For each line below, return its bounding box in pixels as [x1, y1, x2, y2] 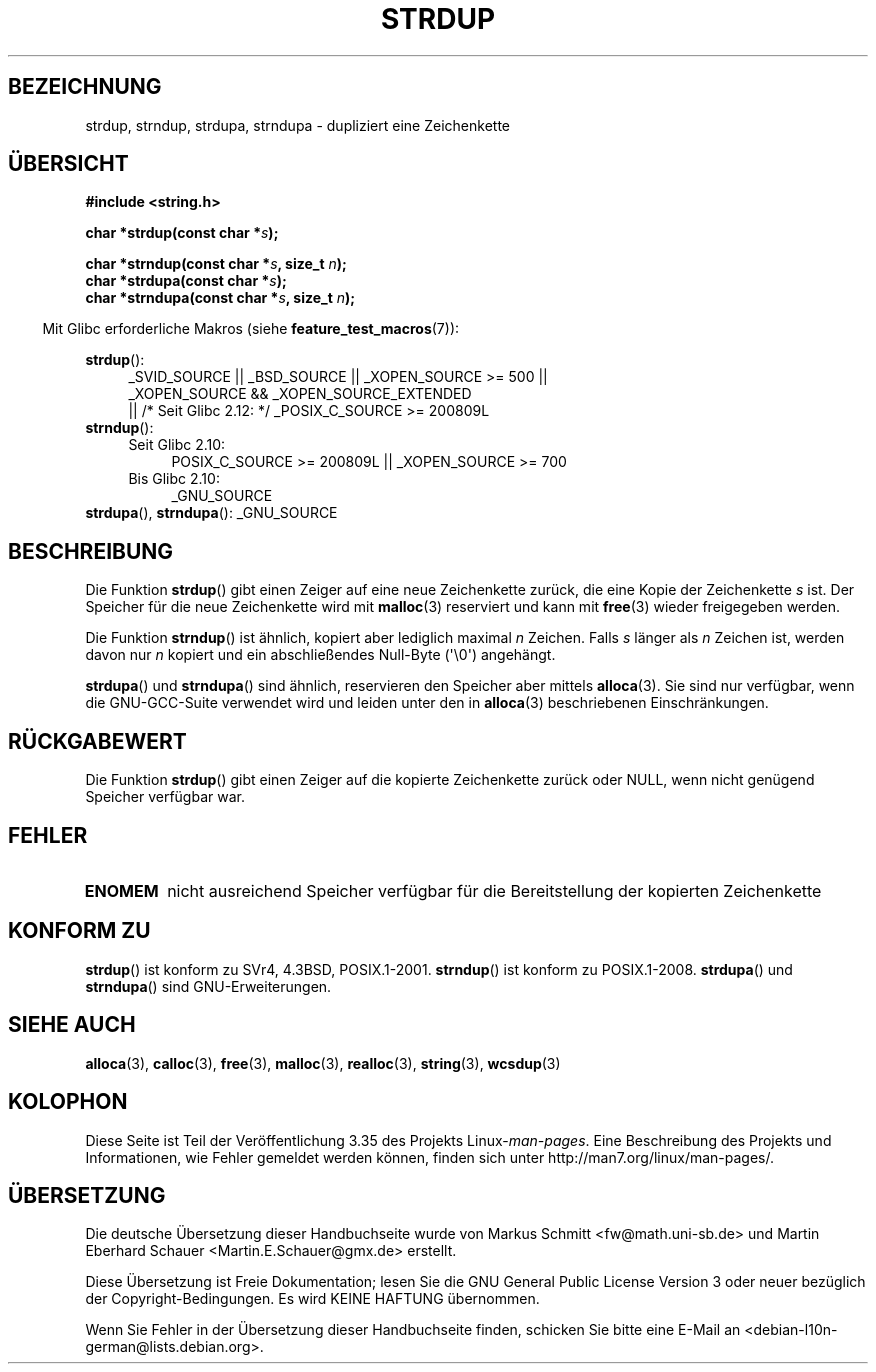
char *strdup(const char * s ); [85, 224, 279, 242]
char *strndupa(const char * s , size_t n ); [85, 289, 356, 307]
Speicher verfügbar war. [85, 788, 245, 806]
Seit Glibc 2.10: [128, 436, 226, 454]
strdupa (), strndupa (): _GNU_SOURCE [85, 504, 338, 522]
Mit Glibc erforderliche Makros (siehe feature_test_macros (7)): [42, 320, 460, 338]
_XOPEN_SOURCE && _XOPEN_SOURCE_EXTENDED [128, 385, 472, 403]
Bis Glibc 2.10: [128, 470, 220, 488]
